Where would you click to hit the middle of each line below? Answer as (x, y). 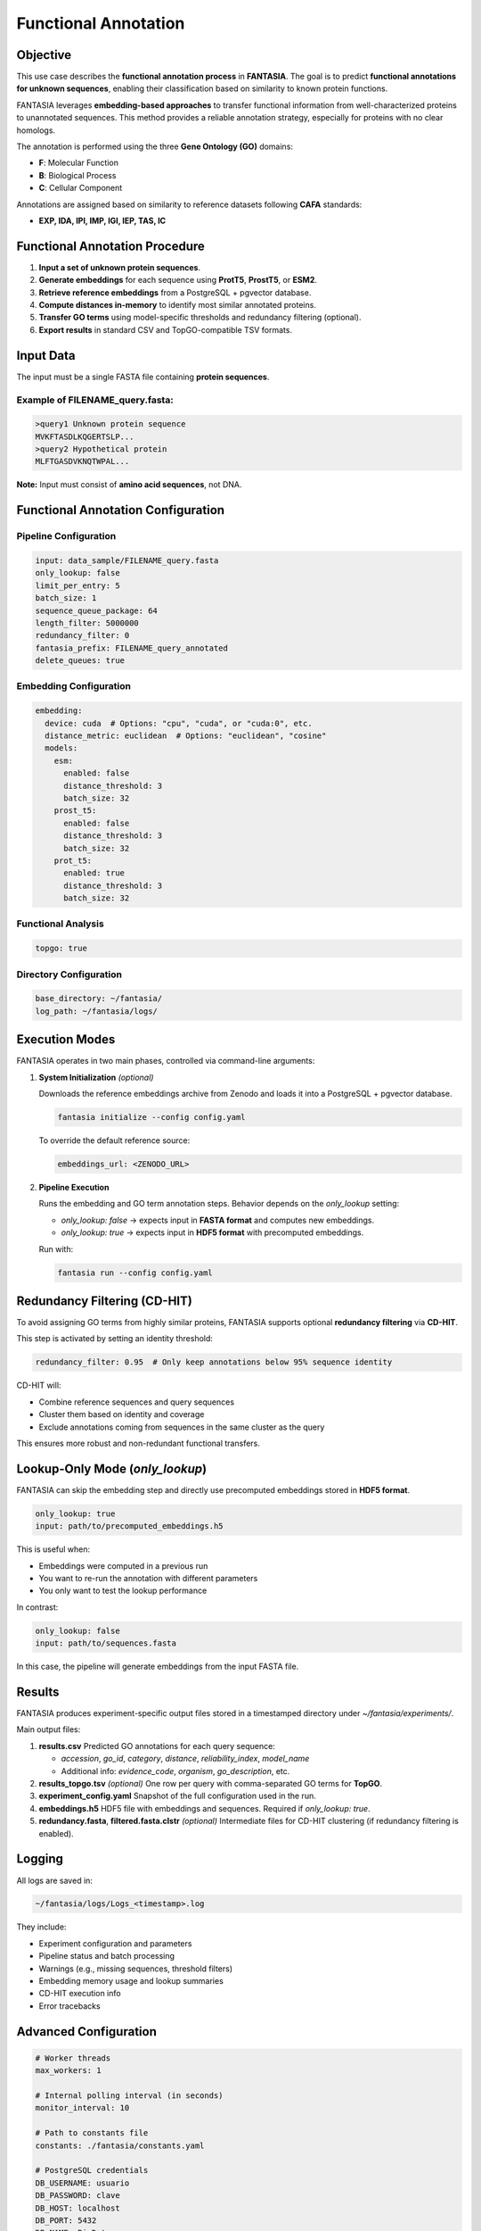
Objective (44, 55)
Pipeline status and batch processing (107, 1956)
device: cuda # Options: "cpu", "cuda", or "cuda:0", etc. (179, 723)
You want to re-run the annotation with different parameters (148, 1579)
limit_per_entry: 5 (77, 585)
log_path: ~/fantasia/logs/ (96, 1011)
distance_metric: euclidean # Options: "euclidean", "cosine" (186, 736)
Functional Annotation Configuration (121, 510)
